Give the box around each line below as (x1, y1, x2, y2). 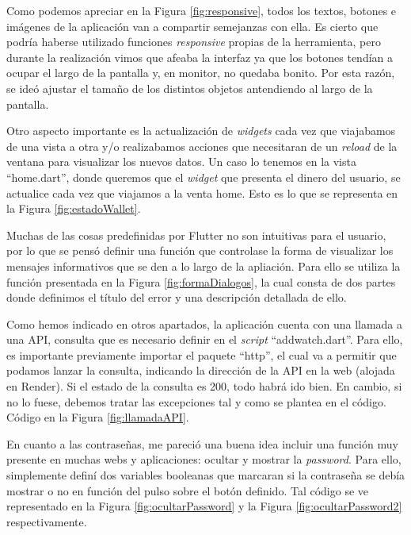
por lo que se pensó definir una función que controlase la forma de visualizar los (6, 242, 394, 259)
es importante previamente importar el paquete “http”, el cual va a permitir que (6, 346, 397, 363)
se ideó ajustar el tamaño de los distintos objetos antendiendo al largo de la (6, 79, 373, 96)
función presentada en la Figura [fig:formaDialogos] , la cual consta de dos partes (6, 273, 396, 290)
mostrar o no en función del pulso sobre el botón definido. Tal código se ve (6, 482, 368, 498)
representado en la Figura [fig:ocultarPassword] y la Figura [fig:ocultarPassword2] (6, 498, 402, 514)
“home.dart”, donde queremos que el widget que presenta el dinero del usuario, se (6, 168, 401, 185)
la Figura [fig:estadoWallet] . (6, 200, 141, 217)
